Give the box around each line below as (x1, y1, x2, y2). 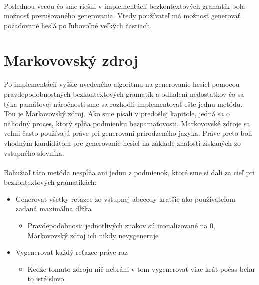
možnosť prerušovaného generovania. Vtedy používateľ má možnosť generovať (4, 10, 241, 21)
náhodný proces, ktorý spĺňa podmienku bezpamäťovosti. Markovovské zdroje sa (4, 118, 250, 128)
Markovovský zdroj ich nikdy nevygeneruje (27, 230, 159, 240)
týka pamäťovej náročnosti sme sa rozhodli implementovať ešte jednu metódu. (4, 98, 243, 109)
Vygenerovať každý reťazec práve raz (15, 247, 128, 257)
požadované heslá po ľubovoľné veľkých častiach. (4, 20, 152, 30)
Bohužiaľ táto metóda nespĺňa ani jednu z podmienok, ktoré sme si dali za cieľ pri (4, 167, 255, 177)
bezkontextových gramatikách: (4, 177, 97, 187)
